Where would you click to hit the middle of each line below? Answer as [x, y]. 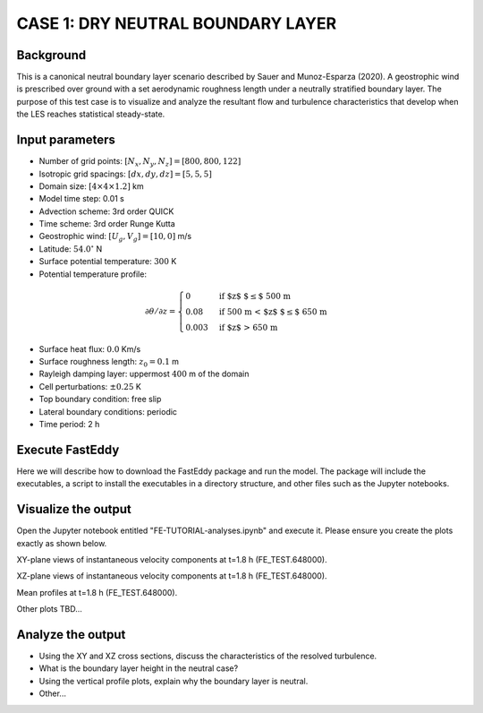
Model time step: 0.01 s [81, 199]
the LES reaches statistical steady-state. [91, 114]
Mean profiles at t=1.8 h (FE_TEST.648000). [97, 592]
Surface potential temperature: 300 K [108, 262]
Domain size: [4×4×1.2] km [92, 186]
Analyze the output [71, 635]
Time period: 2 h [69, 424]
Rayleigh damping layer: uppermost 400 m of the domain [144, 374]
